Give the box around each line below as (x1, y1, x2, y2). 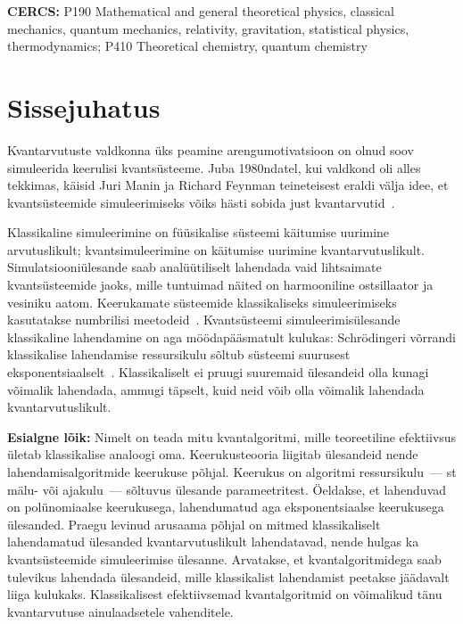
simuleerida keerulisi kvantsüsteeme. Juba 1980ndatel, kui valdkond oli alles (7, 158, 421, 177)
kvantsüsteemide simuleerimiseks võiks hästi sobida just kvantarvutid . (7, 193, 395, 211)
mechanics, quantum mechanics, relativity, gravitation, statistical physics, (7, 19, 409, 37)
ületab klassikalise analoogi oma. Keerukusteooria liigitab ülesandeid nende (7, 445, 418, 464)
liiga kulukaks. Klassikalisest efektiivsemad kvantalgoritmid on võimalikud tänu (7, 585, 442, 603)
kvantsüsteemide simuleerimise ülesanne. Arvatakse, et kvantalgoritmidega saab (7, 549, 442, 568)
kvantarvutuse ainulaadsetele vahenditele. (7, 602, 234, 620)
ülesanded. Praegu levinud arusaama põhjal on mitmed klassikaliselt (7, 514, 381, 533)
